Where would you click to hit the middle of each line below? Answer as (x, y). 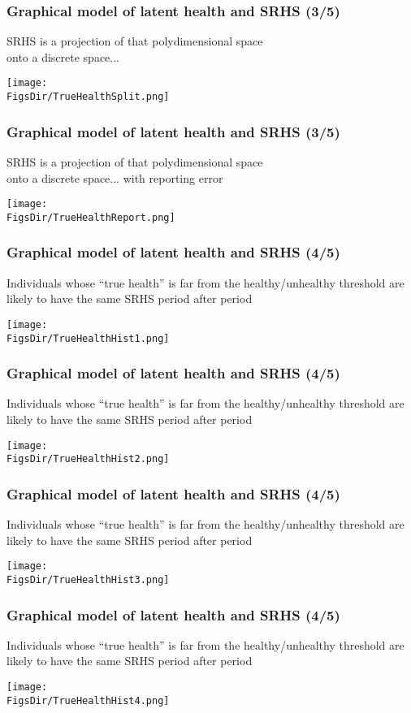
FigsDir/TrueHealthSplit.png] (88, 97)
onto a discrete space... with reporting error (115, 177)
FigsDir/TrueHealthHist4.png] (88, 700)
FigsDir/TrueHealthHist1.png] (88, 338)
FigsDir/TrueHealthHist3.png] (88, 579)
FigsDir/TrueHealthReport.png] (91, 217)
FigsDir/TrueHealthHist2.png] (88, 459)
